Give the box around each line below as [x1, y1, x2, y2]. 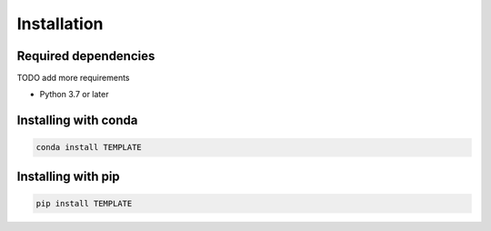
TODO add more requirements [16, 73, 130, 84]
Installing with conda [16, 113, 138, 128]
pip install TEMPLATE [35, 198, 133, 209]
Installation [16, 14, 104, 34]
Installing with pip [16, 168, 120, 184]
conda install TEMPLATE [35, 142, 143, 153]
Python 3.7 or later [39, 89, 109, 100]
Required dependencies [16, 48, 155, 64]
